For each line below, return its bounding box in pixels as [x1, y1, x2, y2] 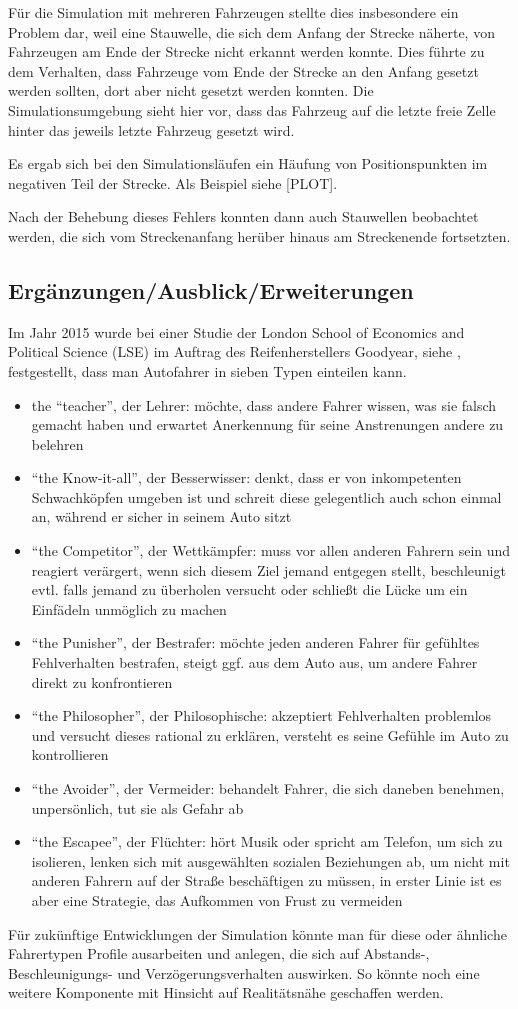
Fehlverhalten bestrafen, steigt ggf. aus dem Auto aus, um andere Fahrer [31, 652, 478, 673]
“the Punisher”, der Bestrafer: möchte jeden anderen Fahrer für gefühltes [31, 632, 480, 653]
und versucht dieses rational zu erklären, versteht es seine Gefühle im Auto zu [31, 724, 509, 745]
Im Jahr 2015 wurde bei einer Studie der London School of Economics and [8, 321, 465, 342]
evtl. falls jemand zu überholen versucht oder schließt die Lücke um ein [31, 579, 468, 600]
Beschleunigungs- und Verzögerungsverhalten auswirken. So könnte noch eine [8, 962, 480, 983]
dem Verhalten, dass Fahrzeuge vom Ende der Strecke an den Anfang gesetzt [8, 60, 479, 81]
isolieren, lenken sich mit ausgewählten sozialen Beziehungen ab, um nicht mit [31, 850, 510, 871]
